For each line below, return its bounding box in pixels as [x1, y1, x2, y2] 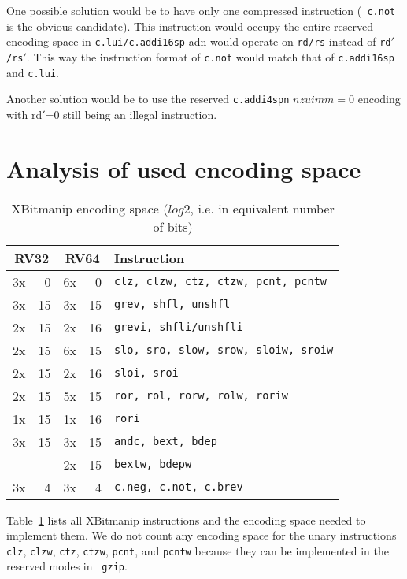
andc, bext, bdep [113, 435, 217, 448]
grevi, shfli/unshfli [113, 321, 243, 334]
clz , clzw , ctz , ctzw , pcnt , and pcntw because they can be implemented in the [6, 542, 390, 559]
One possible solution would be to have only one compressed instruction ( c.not [6, 2, 396, 18]
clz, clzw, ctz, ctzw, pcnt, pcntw [113, 275, 327, 288]
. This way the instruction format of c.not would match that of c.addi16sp [26, 48, 394, 65]
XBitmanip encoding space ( [11, 199, 168, 217]
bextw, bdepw [113, 458, 192, 471]
